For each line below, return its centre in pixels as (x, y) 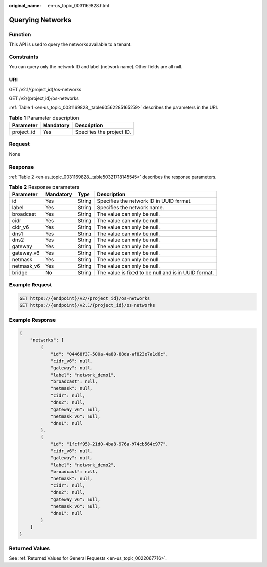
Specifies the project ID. (103, 132)
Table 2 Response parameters (44, 187)
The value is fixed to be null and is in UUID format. (156, 272)
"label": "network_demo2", (83, 465)
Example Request (30, 285)
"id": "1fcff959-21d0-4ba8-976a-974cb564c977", (110, 444)
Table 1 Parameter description (44, 118)
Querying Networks (40, 20)
